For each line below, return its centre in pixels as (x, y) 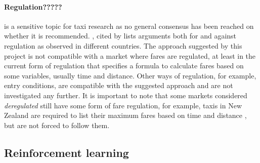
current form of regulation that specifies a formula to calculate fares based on (124, 66)
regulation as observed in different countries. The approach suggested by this (123, 45)
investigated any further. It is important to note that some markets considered (126, 95)
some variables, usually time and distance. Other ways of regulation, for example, (130, 75)
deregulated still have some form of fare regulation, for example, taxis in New (123, 105)
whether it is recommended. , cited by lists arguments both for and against (120, 36)
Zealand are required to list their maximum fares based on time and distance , (125, 115)
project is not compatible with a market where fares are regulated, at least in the (130, 55)
